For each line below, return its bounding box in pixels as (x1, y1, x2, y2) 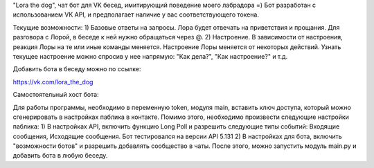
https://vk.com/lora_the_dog (12, 77, 93, 86)
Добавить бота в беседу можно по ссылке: (12, 65, 141, 73)
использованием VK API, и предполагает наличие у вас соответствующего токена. (12, 10, 260, 19)
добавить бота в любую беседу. (12, 151, 108, 160)
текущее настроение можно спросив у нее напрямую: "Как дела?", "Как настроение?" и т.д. (12, 52, 288, 60)
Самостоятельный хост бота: (12, 91, 100, 99)
